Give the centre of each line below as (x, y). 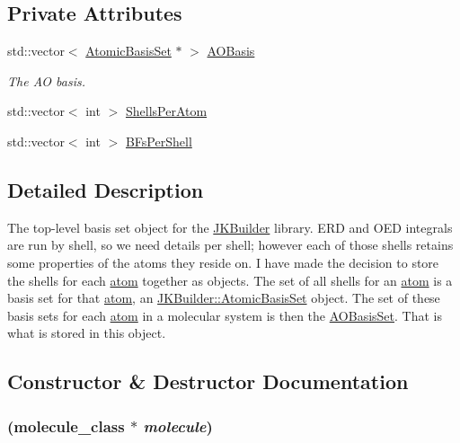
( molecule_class (66, 425)
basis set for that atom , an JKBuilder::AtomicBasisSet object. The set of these (224, 298)
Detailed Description (106, 189)
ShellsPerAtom (166, 111)
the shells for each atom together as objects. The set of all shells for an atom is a (230, 280)
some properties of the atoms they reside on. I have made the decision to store (223, 262)
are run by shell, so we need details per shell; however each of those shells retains (230, 245)
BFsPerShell (159, 141)
